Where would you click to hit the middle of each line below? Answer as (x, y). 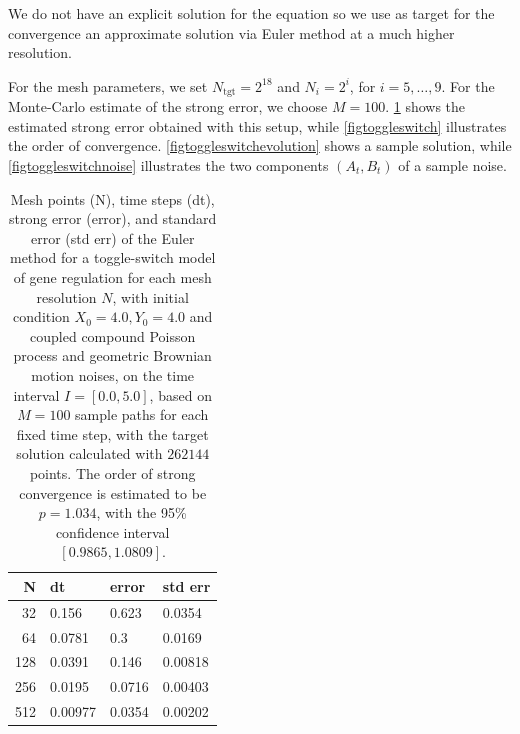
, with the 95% (141, 512)
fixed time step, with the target (112, 433)
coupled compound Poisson (113, 335)
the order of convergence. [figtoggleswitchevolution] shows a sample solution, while (260, 145)
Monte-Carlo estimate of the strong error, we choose (168, 106)
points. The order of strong (112, 472)
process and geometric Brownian (112, 355)
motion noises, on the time (113, 374)
